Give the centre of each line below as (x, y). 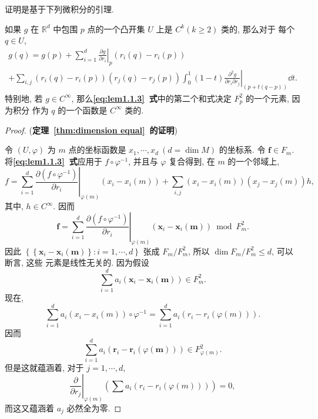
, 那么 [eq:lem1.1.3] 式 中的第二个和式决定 (151, 98)
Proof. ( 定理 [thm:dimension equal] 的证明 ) (91, 130)
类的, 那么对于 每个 (258, 29)
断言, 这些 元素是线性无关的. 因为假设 (77, 262)
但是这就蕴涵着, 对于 (44, 368)
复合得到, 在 (192, 161)
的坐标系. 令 (242, 150)
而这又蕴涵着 (29, 408)
